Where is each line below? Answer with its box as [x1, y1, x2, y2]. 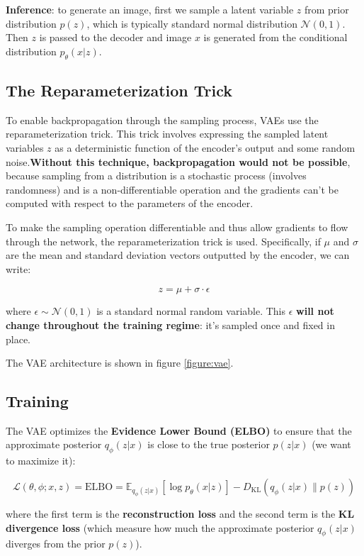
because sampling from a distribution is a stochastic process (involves [6, 168, 307, 183]
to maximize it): [6, 453, 76, 468]
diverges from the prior [6, 536, 106, 551]
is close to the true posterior [147, 437, 270, 452]
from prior [304, 2, 349, 16]
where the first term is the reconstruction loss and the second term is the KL [6, 506, 355, 521]
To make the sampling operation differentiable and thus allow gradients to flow [6, 219, 348, 234]
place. [6, 331, 30, 346]
